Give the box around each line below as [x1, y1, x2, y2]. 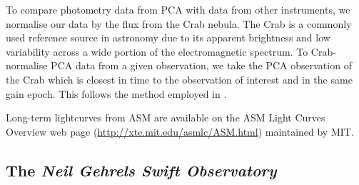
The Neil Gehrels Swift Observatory [6, 159, 277, 181]
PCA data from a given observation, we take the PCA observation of [51, 58, 352, 73]
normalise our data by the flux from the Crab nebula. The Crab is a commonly [6, 16, 352, 31]
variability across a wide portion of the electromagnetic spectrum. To [6, 44, 308, 59]
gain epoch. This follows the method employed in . [6, 86, 227, 101]
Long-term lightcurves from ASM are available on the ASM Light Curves [6, 110, 325, 125]
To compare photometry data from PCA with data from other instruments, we [6, 2, 350, 16]
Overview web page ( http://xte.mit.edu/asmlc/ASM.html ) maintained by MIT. [6, 124, 354, 139]
